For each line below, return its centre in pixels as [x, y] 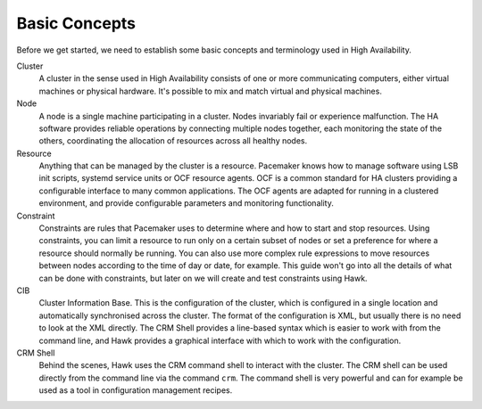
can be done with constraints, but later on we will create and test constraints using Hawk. [203, 278]
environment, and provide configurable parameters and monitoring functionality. [186, 203]
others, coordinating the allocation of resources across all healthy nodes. [173, 141]
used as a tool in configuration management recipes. [136, 390]
